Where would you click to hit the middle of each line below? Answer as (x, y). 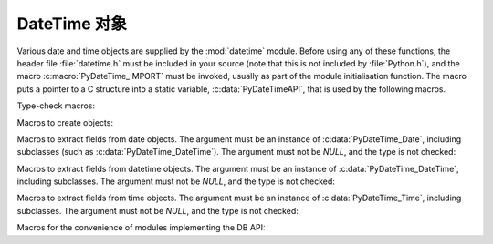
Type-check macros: (56, 106)
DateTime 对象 (72, 24)
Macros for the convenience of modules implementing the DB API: (141, 228)
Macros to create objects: (65, 122)
